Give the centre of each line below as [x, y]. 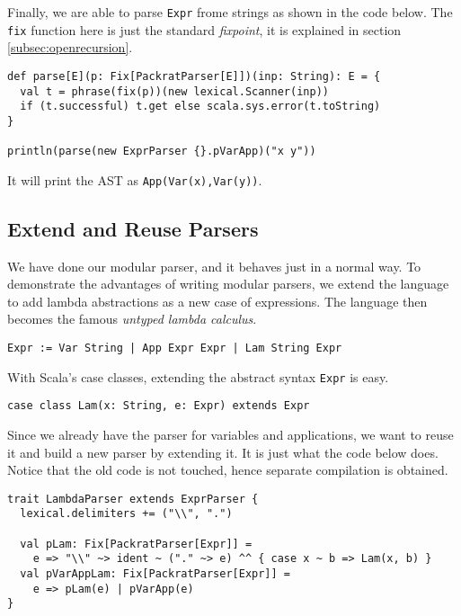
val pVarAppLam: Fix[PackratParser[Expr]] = [155, 574]
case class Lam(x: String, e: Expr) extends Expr [159, 406]
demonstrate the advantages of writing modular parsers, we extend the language [228, 284]
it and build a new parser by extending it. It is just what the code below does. [223, 452]
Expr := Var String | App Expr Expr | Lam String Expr [175, 348]
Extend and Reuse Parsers [133, 228]
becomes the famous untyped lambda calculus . [132, 319]
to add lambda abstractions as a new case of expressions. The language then [217, 301]
